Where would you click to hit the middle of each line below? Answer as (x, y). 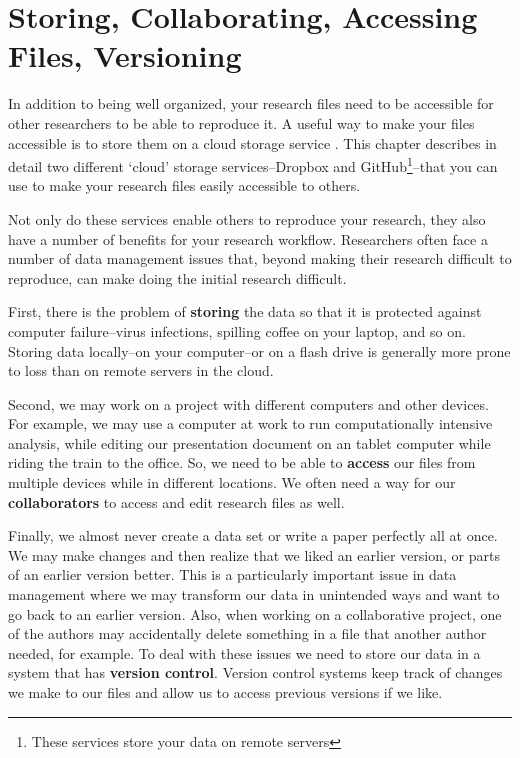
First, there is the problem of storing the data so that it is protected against (245, 311)
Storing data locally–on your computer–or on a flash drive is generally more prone (259, 350)
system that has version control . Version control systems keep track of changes (255, 672)
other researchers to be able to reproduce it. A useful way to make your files (241, 122)
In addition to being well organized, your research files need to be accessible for (251, 103)
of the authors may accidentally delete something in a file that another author (247, 633)
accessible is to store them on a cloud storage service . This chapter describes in (252, 142)
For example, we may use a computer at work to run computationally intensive (250, 423)
